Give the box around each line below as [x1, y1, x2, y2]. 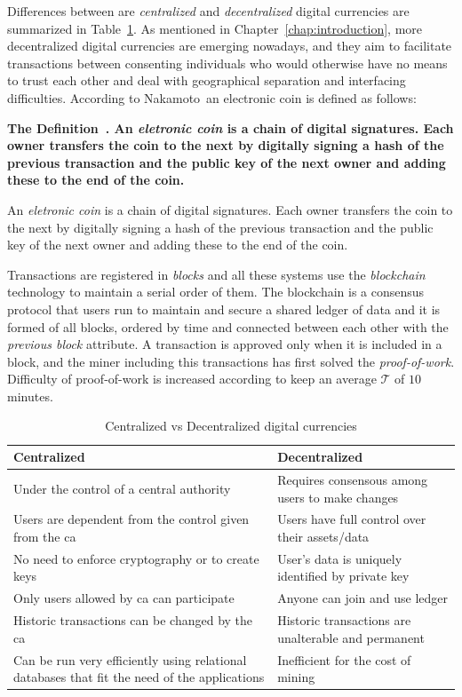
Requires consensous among [277, 470, 428, 488]
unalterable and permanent [277, 628, 425, 646]
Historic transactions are [277, 611, 411, 630]
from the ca [13, 527, 76, 545]
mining [277, 668, 315, 686]
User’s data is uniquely [277, 549, 402, 567]
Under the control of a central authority [13, 479, 231, 497]
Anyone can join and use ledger [277, 589, 449, 607]
